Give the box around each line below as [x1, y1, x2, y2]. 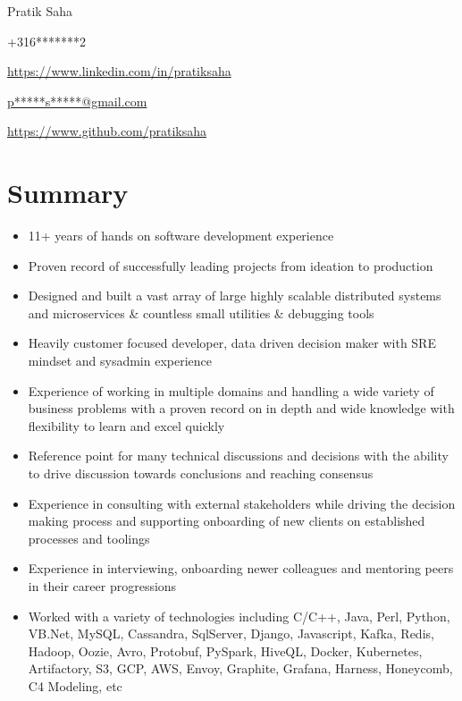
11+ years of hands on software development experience [28, 226, 334, 245]
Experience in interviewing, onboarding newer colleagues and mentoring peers [28, 559, 454, 578]
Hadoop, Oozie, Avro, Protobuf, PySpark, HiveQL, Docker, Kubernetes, [28, 641, 423, 660]
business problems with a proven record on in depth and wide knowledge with [28, 399, 455, 418]
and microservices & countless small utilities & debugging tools [28, 303, 374, 322]
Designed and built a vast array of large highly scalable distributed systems [28, 286, 441, 305]
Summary [7, 174, 129, 211]
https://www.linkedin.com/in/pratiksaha [7, 62, 231, 80]
